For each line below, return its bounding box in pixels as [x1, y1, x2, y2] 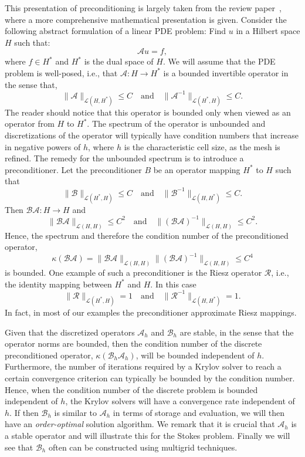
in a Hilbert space [236, 25, 300, 37]
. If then [9, 406, 39, 418]
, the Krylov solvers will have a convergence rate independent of [65, 395, 295, 407]
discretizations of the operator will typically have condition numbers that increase [5, 129, 299, 141]
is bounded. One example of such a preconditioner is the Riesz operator [5, 266, 262, 279]
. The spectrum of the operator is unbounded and [87, 117, 266, 130]
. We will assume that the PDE [162, 55, 276, 67]
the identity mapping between [5, 277, 112, 290]
